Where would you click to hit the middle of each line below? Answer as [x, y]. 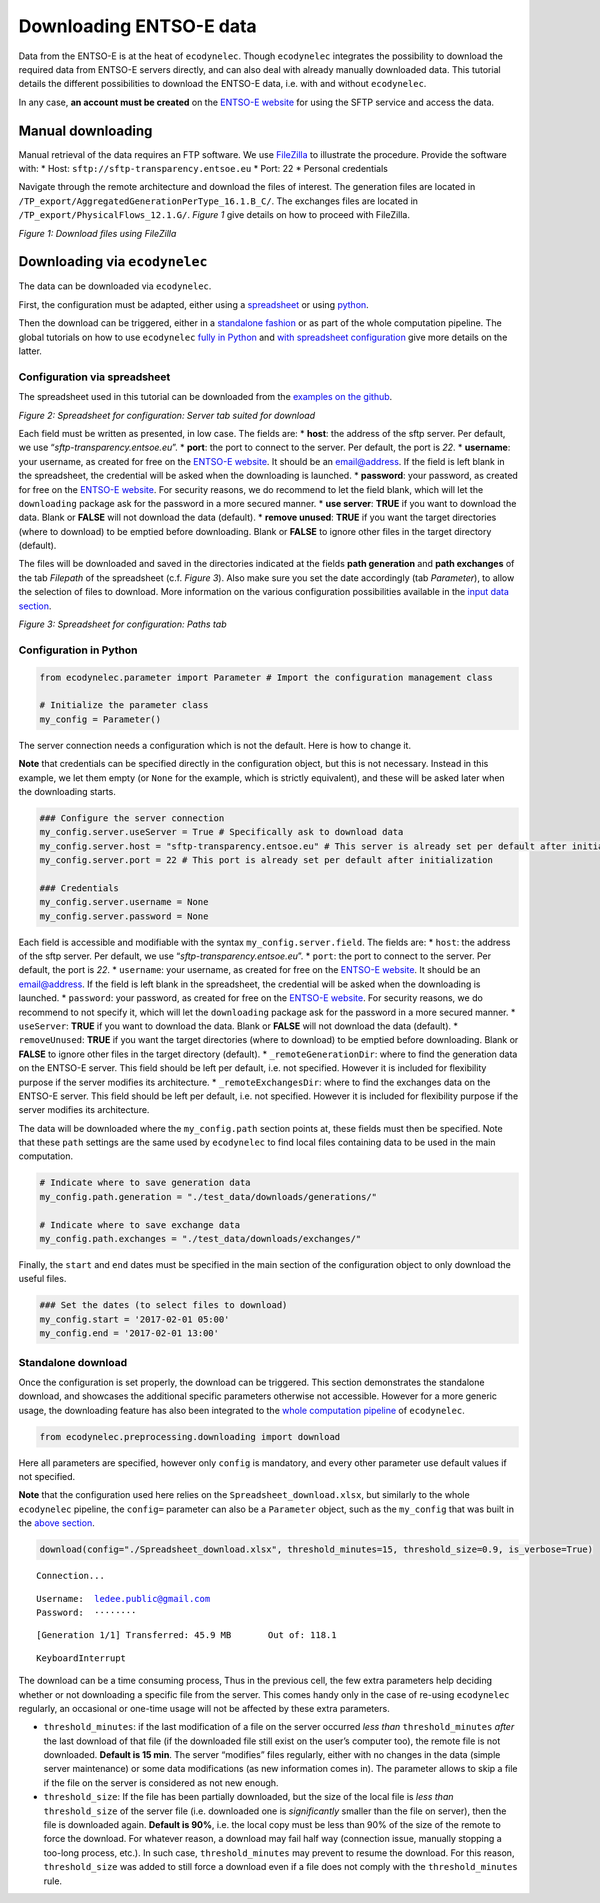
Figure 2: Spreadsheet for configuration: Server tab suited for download [167, 415]
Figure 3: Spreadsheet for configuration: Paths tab [122, 624]
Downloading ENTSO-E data [137, 26]
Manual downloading [85, 130]
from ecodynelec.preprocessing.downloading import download [190, 1436]
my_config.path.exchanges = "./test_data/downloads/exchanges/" [200, 1239]
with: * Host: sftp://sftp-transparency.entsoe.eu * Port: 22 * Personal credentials [203, 169]
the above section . [56, 1523]
